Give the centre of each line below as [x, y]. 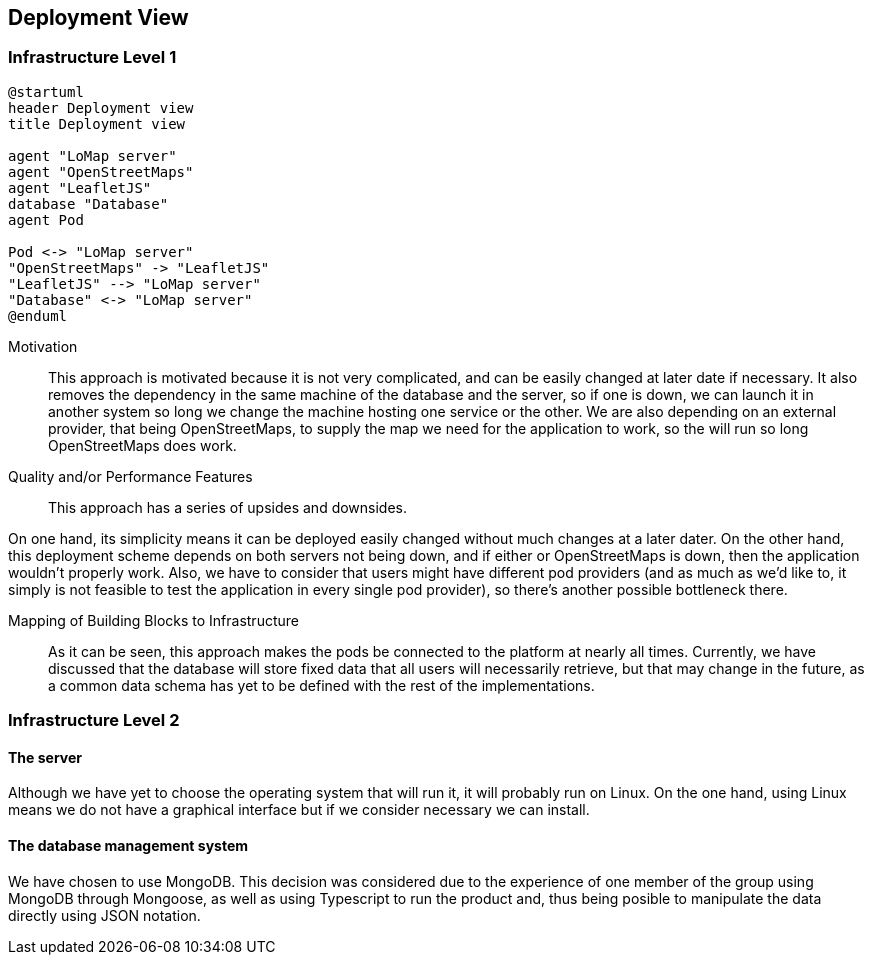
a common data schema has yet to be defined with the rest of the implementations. [321, 685]
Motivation [43, 346]
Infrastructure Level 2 [94, 720]
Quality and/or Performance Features [130, 476]
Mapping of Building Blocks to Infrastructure [153, 620]
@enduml [38, 315]
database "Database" [88, 203]
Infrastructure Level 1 [92, 57]
